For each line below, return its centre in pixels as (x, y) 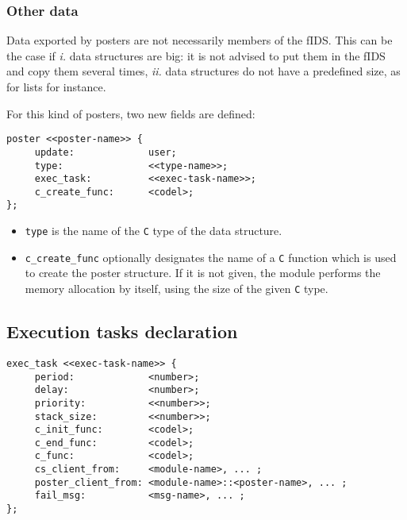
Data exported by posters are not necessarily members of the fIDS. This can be (200, 40)
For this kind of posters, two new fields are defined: (131, 113)
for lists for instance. (56, 87)
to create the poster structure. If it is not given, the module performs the (203, 273)
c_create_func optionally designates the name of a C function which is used (211, 257)
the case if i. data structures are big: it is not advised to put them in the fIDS (196, 55)
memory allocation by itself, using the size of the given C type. (177, 289)
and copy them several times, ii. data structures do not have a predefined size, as (203, 71)
